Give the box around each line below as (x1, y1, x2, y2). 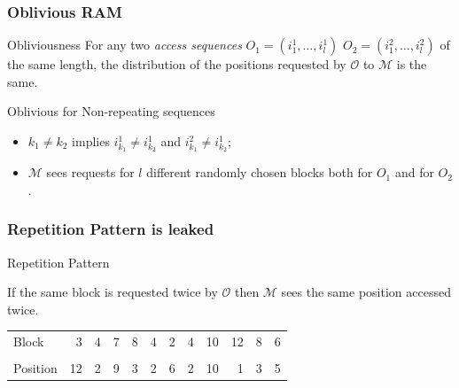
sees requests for (46, 163, 135, 182)
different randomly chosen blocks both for (146, 163, 373, 182)
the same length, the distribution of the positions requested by (7, 55, 346, 74)
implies (72, 132, 110, 150)
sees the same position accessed (281, 283, 451, 301)
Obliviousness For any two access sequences (7, 35, 242, 54)
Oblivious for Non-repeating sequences (7, 102, 215, 120)
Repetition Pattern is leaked (7, 218, 214, 240)
